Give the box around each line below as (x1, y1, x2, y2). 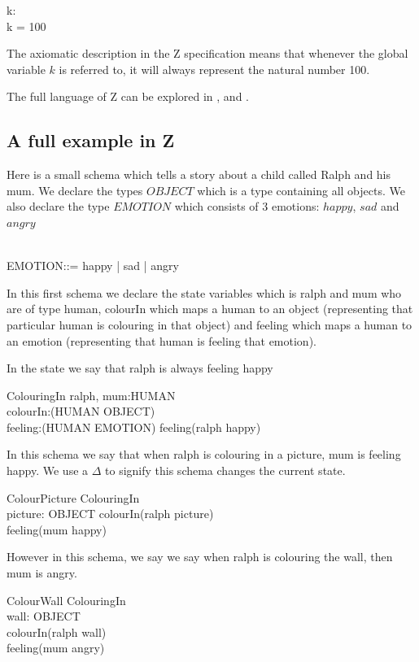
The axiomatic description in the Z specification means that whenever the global (7, 45, 408, 62)
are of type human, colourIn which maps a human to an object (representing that (7, 300, 413, 317)
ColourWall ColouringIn (7, 591, 126, 608)
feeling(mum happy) (7, 520, 107, 538)
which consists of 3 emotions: (174, 198, 320, 215)
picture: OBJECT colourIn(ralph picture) (7, 505, 214, 522)
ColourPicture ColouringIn (7, 489, 140, 506)
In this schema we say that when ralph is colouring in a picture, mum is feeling (7, 446, 401, 463)
